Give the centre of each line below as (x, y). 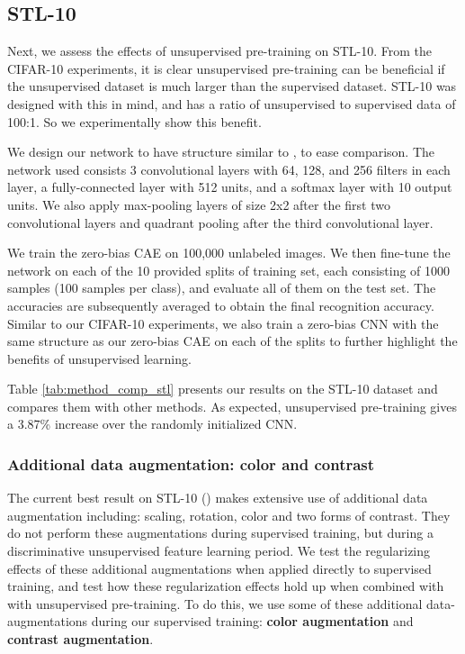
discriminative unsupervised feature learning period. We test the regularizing (219, 551)
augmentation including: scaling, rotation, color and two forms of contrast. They (229, 515)
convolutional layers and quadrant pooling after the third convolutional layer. (220, 222)
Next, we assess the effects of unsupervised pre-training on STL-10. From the (219, 51)
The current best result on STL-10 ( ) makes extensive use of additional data (218, 498)
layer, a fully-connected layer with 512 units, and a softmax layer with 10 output (230, 187)
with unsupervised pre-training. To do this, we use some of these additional (215, 603)
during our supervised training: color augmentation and (252, 621)
